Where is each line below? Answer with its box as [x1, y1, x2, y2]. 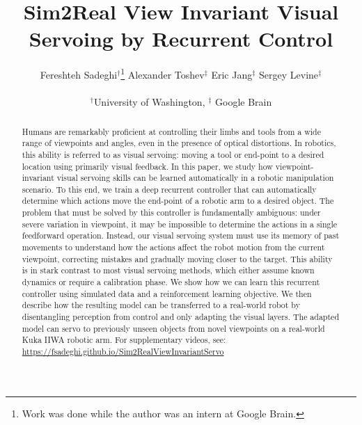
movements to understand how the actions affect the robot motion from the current [22, 241, 325, 253]
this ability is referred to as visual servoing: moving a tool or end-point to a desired [22, 148, 324, 160]
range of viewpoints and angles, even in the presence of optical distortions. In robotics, [22, 137, 336, 149]
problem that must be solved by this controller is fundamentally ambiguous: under [22, 207, 321, 218]
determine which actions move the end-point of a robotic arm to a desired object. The [22, 195, 334, 207]
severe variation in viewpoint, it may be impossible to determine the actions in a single [22, 218, 338, 230]
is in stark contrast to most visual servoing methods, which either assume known [22, 264, 315, 276]
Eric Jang [211, 67, 253, 81]
